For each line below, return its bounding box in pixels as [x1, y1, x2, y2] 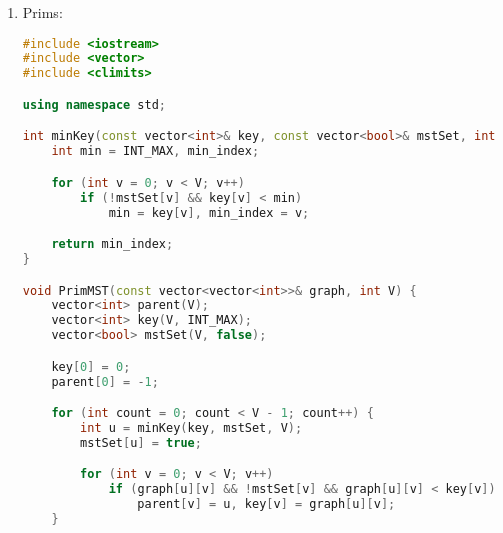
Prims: [22, 2, 63, 22]
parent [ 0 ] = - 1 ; [51, 374, 159, 389]
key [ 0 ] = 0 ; [51, 359, 131, 374]
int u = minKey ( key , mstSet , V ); [80, 420, 303, 435]
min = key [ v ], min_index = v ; [108, 205, 310, 220]
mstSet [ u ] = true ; [80, 435, 202, 450]
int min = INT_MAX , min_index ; [51, 144, 260, 159]
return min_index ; [51, 237, 174, 252]
